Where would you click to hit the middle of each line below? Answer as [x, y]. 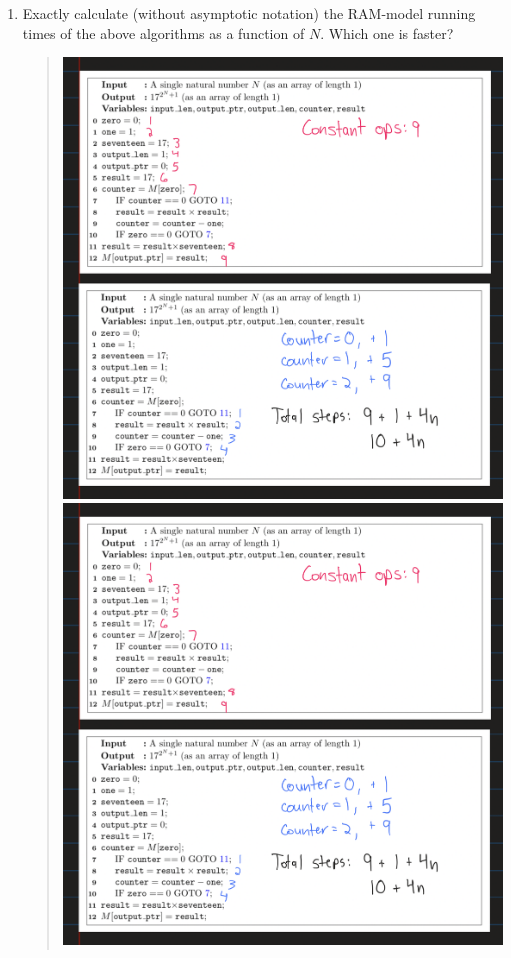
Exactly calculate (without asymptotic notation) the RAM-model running [249, 13]
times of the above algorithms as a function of [163, 32]
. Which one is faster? [387, 32]
